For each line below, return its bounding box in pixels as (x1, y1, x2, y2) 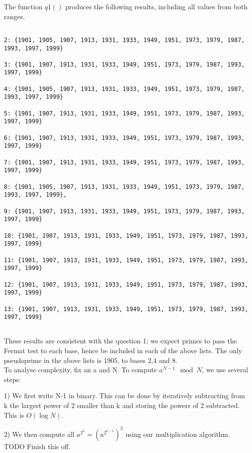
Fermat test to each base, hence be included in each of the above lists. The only (4, 345, 242, 356)
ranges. (4, 11, 25, 21)
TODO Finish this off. (4, 441, 71, 451)
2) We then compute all (4, 429, 75, 439)
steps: (4, 374, 21, 384)
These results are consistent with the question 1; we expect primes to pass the (4, 336, 237, 346)
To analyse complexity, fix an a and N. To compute (4, 364, 157, 375)
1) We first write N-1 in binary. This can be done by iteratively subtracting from (4, 390, 245, 401)
